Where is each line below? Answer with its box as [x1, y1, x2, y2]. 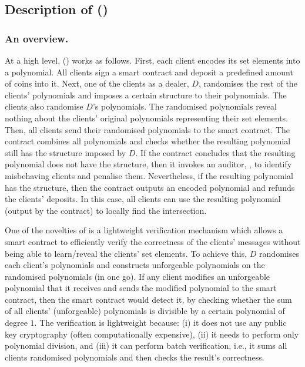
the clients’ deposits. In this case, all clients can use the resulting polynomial [5, 193, 281, 205]
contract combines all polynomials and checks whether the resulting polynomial [5, 135, 291, 147]
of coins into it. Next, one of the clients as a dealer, [5, 77, 189, 90]
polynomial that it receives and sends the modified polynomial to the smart [5, 282, 277, 294]
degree [5, 316, 28, 329]
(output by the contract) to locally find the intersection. [5, 204, 207, 216]
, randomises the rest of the [198, 77, 297, 90]
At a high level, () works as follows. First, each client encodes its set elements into [5, 54, 300, 66]
